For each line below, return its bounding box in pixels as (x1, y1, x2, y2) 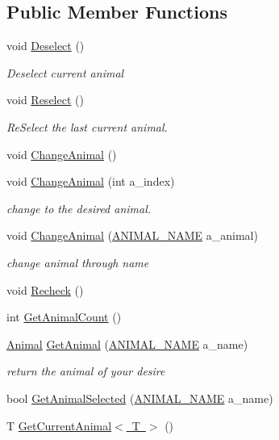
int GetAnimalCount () (6, 308, 122, 325)
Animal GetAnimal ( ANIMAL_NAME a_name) (6, 335, 248, 352)
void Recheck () (6, 281, 84, 298)
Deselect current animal (6, 64, 124, 81)
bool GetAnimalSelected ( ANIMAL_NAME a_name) (6, 389, 273, 406)
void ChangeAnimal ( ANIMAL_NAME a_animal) (6, 227, 258, 244)
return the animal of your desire (6, 362, 165, 379)
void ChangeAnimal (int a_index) (6, 173, 175, 190)
